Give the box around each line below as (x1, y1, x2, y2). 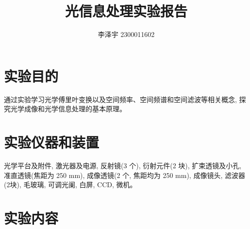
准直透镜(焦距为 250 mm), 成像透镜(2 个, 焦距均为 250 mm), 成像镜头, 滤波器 (4, 170, 245, 180)
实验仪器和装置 (4, 132, 100, 152)
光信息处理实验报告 (65, 1, 187, 21)
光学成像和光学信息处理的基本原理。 (10, 104, 126, 114)
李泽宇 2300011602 (98, 29, 155, 39)
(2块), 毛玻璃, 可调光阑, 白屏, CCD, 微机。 (4, 179, 137, 190)
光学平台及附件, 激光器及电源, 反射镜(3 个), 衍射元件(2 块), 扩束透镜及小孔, (4, 160, 242, 170)
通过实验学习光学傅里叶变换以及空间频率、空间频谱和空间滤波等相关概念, (4, 94, 237, 104)
